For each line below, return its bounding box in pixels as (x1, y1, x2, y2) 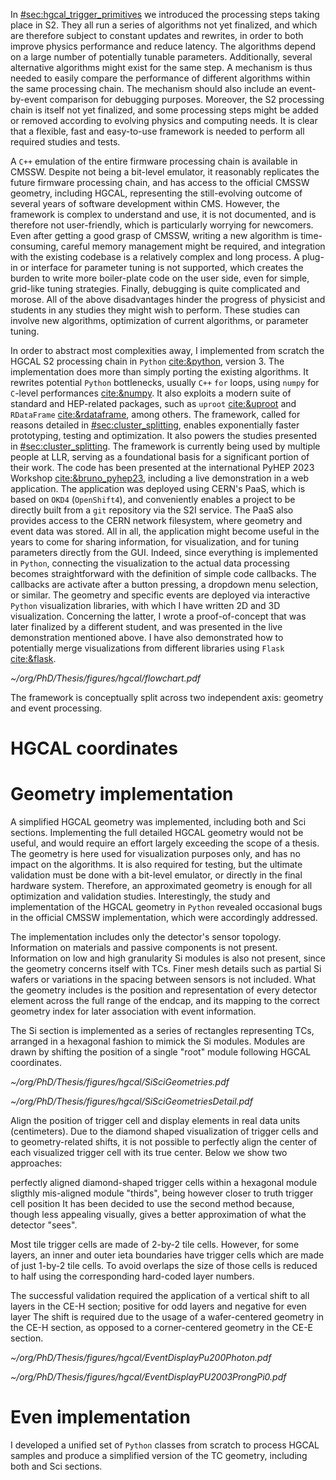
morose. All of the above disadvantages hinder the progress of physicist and (10, 294, 326, 305)
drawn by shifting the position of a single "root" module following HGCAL (10, 1046, 312, 1058)
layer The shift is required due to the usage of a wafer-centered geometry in (10, 1311, 325, 1323)
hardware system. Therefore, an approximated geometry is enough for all (10, 880, 313, 892)
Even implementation (10, 1406, 191, 1429)
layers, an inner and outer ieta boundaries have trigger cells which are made (10, 1249, 325, 1261)
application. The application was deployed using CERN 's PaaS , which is (10, 483, 306, 494)
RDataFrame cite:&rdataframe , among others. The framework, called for (10, 409, 301, 420)
